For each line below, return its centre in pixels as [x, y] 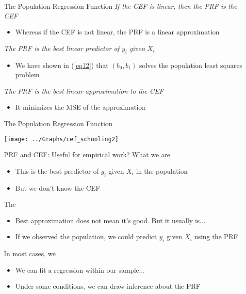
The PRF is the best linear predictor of [62, 48]
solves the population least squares [191, 65]
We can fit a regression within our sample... [80, 269]
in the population [162, 171]
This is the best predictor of [57, 171]
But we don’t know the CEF [58, 188]
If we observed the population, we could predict [86, 237]
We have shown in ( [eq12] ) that [62, 65]
